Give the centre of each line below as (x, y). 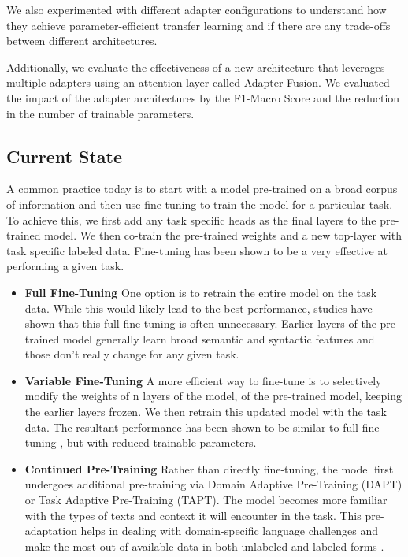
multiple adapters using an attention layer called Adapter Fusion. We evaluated (198, 82)
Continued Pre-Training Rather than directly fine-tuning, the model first (209, 468)
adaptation (51, 531)
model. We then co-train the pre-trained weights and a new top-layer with (223, 235)
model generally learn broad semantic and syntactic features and (219, 338)
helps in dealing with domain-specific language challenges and (230, 531)
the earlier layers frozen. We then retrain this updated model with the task (206, 412)
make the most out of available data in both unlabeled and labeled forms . (204, 546)
